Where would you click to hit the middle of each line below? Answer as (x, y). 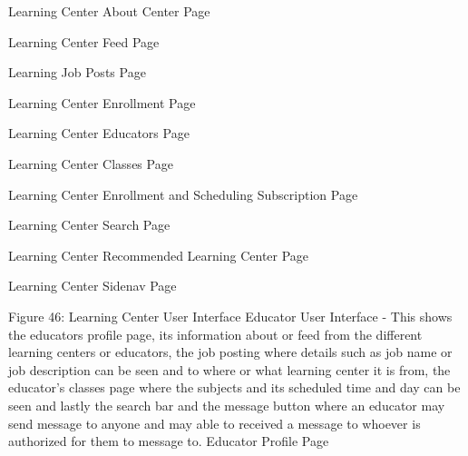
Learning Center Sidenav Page (93, 286)
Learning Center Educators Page (99, 133)
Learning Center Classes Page (91, 163)
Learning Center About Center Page (109, 11)
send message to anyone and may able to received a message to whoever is (214, 423)
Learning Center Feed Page (84, 41)
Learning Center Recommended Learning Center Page (159, 255)
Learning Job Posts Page (77, 72)
